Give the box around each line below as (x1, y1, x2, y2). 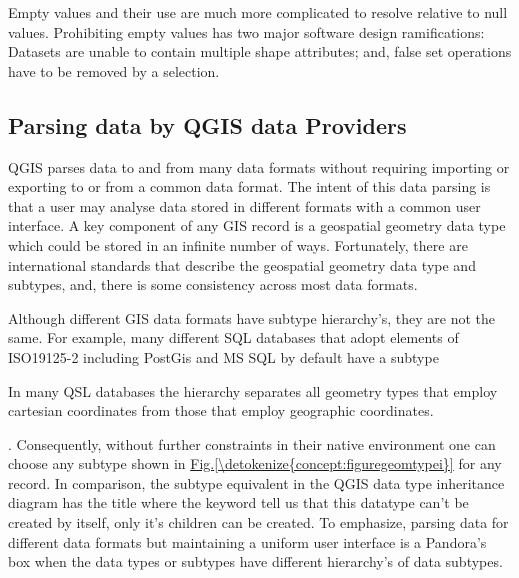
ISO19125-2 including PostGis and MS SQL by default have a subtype (8, 346, 439, 367)
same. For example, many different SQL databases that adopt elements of (8, 327, 459, 348)
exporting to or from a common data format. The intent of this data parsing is (8, 176, 491, 197)
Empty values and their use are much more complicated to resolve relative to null (8, 2, 508, 22)
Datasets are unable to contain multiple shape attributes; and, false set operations (8, 41, 512, 62)
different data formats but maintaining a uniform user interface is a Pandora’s (8, 531, 487, 552)
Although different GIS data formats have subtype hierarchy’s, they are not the (8, 307, 496, 328)
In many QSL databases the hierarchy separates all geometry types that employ (8, 380, 498, 401)
